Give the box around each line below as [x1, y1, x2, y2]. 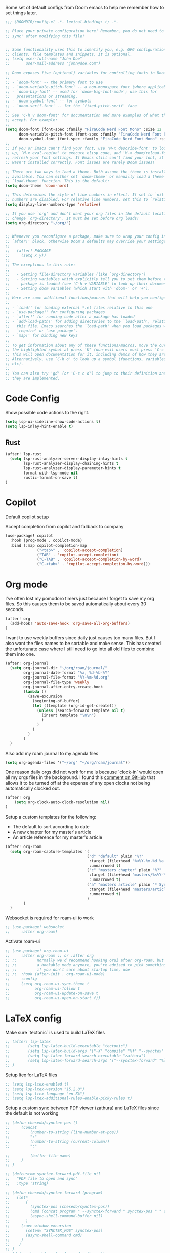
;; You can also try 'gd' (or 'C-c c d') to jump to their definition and [5, 370, 166, 376]
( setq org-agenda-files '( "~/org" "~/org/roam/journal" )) [5, 760, 130, 765]
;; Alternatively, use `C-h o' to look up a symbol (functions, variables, [5, 357, 168, 362]
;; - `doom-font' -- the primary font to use [5, 80, 103, 85]
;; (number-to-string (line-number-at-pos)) [5, 1130, 119, 1135]
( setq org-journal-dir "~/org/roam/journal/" [10, 665, 108, 670]
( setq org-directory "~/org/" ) [5, 220, 71, 225]
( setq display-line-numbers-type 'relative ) [5, 201, 101, 207]
